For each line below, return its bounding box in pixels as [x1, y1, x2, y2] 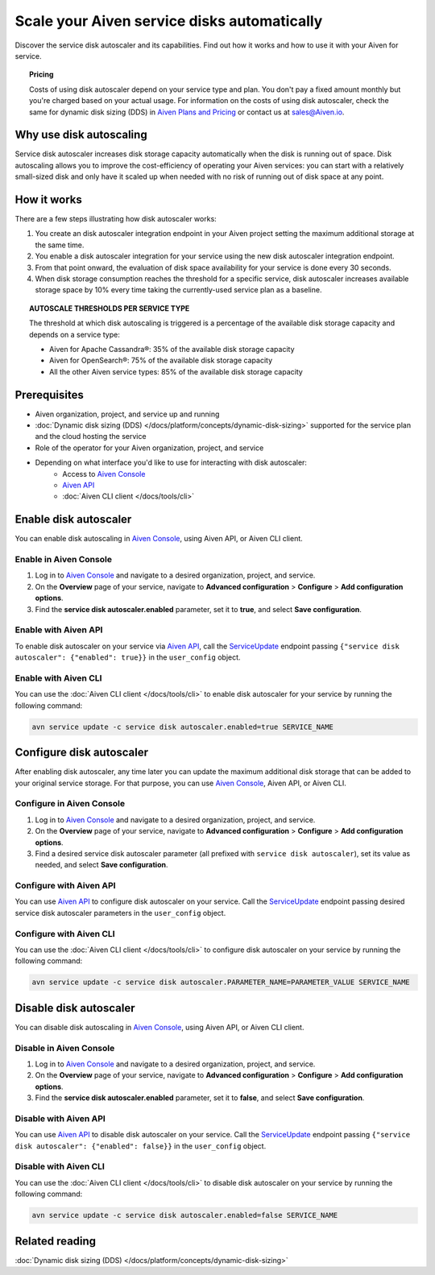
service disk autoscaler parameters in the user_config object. [14, 908, 226, 917]
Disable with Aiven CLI [14, 1161, 105, 1172]
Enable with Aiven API [14, 624, 103, 635]
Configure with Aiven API [14, 880, 116, 892]
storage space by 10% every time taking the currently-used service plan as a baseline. [35, 285, 322, 295]
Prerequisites [14, 387, 84, 402]
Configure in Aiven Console [14, 798, 125, 809]
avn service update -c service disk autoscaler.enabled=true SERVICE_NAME [31, 722, 334, 731]
